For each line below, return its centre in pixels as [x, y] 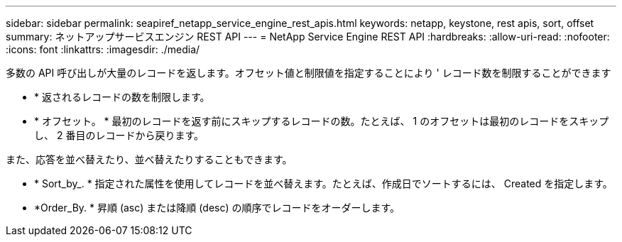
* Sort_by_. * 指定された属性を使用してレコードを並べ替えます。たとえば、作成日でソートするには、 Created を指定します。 [323, 183]
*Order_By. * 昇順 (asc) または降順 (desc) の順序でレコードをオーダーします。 [217, 208]
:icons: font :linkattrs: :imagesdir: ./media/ [103, 49]
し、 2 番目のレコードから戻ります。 [119, 135]
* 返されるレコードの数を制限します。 [122, 97]
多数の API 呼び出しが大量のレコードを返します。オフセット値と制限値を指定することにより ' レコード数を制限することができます [309, 73]
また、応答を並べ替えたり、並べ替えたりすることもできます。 [149, 159]
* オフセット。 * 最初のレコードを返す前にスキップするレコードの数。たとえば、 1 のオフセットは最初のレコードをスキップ [322, 121]
